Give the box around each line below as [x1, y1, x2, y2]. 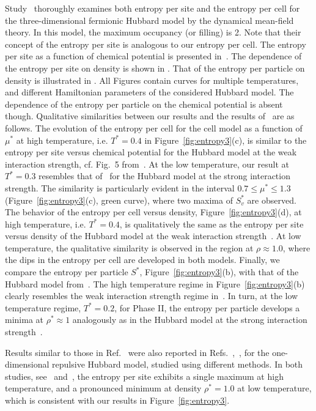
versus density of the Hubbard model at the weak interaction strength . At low [5, 229, 301, 242]
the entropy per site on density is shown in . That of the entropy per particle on [5, 61, 305, 74]
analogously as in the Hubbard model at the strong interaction [72, 313, 307, 326]
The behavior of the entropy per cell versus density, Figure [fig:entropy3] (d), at [5, 206, 302, 218]
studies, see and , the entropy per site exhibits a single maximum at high [5, 369, 284, 382]
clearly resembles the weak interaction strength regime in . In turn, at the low [5, 289, 298, 302]
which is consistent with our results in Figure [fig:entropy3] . [5, 394, 230, 406]
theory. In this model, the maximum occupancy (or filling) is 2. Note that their [5, 26, 301, 39]
